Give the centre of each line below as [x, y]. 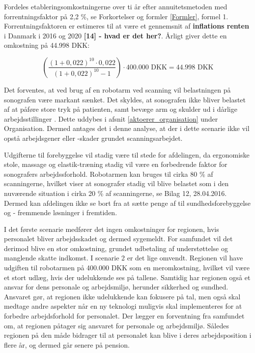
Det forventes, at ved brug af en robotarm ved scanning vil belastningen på [117, 89]
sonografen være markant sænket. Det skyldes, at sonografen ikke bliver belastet [125, 99]
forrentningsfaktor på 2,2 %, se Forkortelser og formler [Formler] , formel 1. [116, 16]
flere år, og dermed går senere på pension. [67, 344]
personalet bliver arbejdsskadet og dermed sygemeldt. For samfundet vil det [118, 239]
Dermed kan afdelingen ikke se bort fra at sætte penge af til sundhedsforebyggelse [127, 203]
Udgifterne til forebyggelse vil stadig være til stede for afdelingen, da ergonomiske [127, 154]
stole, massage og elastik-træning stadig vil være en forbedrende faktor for [116, 164]
